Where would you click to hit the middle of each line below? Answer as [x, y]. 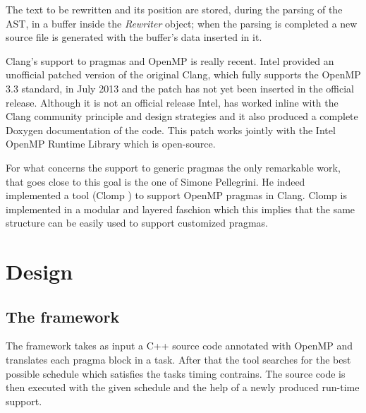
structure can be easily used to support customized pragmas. [137, 223]
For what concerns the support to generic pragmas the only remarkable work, [173, 167]
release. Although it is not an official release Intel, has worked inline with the [172, 102]
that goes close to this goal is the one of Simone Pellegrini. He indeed [155, 181]
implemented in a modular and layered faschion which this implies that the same [181, 209]
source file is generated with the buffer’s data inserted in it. [134, 37]
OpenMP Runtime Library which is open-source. [111, 144]
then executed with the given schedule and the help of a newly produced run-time [183, 387]
